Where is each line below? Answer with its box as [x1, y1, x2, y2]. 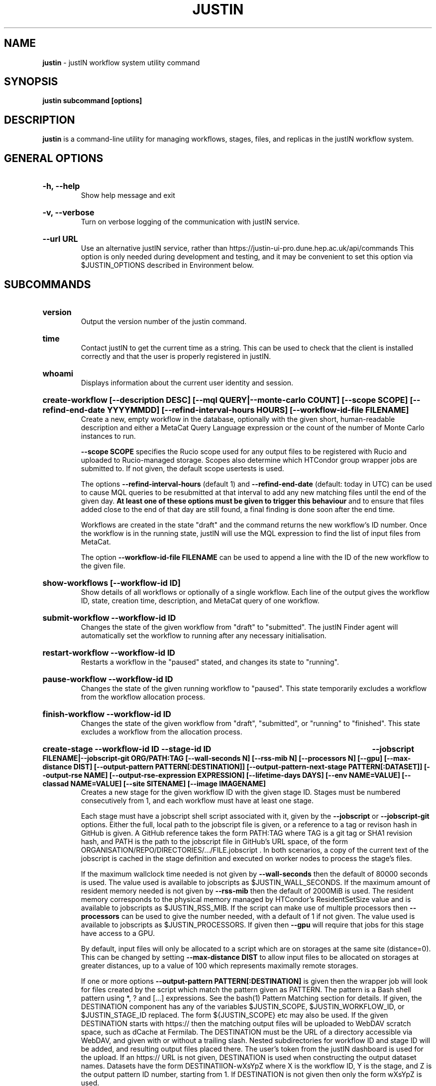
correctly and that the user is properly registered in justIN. [81, 352, 271, 361]
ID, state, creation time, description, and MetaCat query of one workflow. [81, 596, 320, 605]
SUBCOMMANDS [4, 278, 91, 291]
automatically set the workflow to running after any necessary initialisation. [81, 631, 327, 640]
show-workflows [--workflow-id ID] [42, 577, 181, 588]
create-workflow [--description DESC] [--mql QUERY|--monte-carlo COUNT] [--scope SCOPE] [42, 394, 408, 405]
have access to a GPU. [81, 928, 155, 937]
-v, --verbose [42, 207, 95, 218]
